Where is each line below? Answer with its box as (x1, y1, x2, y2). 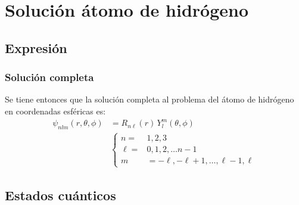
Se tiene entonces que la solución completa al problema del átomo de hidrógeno (5, 93, 294, 105)
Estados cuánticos (5, 185, 116, 204)
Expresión (5, 38, 67, 57)
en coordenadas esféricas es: (5, 104, 106, 117)
